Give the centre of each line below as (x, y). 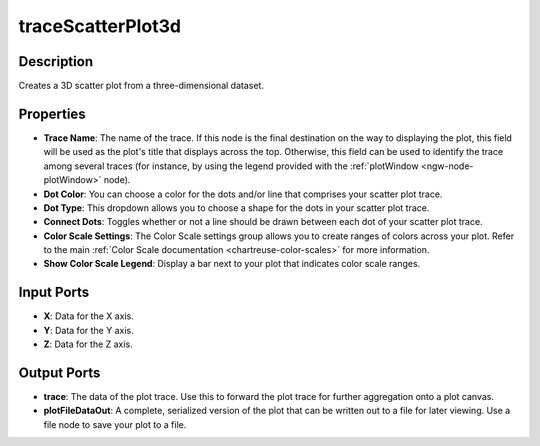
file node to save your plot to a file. (115, 424)
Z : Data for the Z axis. (88, 344)
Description (56, 61)
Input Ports (54, 292)
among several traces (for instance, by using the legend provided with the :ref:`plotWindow (231, 166)
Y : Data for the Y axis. (88, 330)
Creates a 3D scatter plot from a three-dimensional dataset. (141, 86)
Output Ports (59, 372)
